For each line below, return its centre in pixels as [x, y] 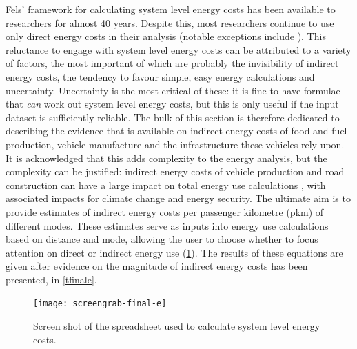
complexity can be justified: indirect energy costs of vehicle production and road [175, 171]
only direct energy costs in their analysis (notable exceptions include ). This [166, 36]
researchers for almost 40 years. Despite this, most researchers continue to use [170, 22]
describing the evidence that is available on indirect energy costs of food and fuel [176, 131]
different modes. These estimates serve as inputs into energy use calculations [167, 225]
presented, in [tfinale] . [51, 279]
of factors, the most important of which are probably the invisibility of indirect [172, 63]
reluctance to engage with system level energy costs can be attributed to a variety [178, 49]
